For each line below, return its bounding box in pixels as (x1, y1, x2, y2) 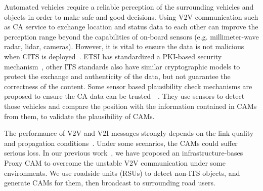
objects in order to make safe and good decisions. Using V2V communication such (4, 11, 258, 22)
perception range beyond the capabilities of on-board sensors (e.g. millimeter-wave (4, 31, 259, 42)
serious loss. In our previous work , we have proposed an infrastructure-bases (4, 147, 243, 158)
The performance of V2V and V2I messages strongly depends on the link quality (4, 128, 254, 138)
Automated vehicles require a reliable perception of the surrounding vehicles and (4, 2, 254, 12)
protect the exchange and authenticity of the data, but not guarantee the (4, 71, 231, 82)
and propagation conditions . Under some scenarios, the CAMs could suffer (4, 137, 238, 148)
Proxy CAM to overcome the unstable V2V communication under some (4, 157, 226, 168)
